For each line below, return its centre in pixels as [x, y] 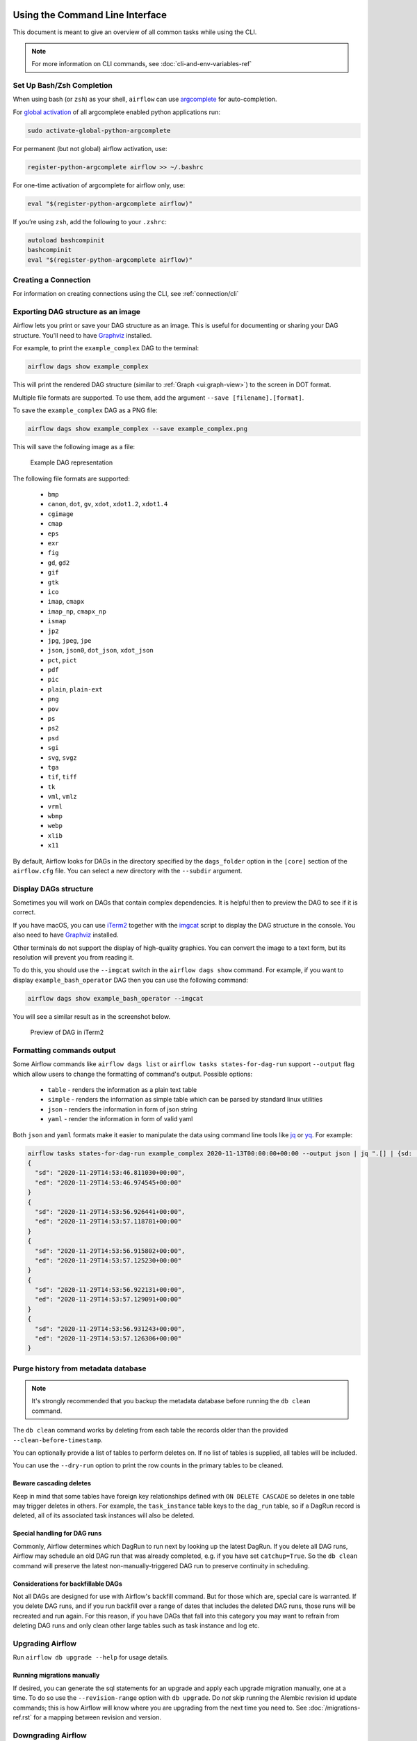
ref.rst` [23, 1717]
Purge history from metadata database [80, 1368]
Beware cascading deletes [52, 1483]
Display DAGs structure [53, 889]
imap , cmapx [66, 602]
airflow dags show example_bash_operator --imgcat [116, 998]
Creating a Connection [52, 280]
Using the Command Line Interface [90, 15]
